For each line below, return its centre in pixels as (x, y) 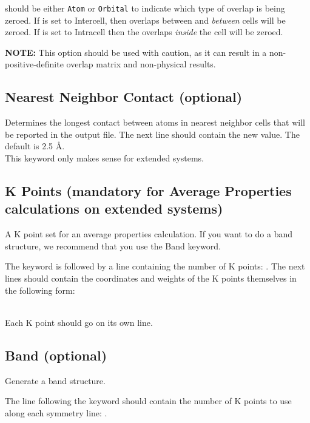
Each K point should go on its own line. (79, 322)
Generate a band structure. (55, 380)
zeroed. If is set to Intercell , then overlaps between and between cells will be (145, 20)
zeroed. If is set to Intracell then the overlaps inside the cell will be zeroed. (144, 32)
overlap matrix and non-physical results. (141, 64)
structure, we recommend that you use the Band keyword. (113, 245)
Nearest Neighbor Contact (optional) (124, 97)
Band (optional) (56, 355)
